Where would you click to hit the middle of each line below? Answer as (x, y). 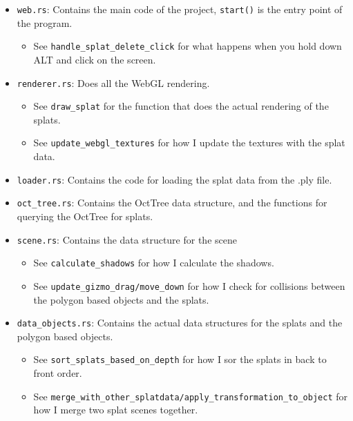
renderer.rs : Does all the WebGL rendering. (113, 82)
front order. (58, 373)
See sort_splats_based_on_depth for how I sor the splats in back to (180, 359)
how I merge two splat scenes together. (116, 410)
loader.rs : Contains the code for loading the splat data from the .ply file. (174, 179)
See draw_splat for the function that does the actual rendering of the (181, 106)
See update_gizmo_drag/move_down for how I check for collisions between (189, 285)
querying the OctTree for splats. (85, 216)
